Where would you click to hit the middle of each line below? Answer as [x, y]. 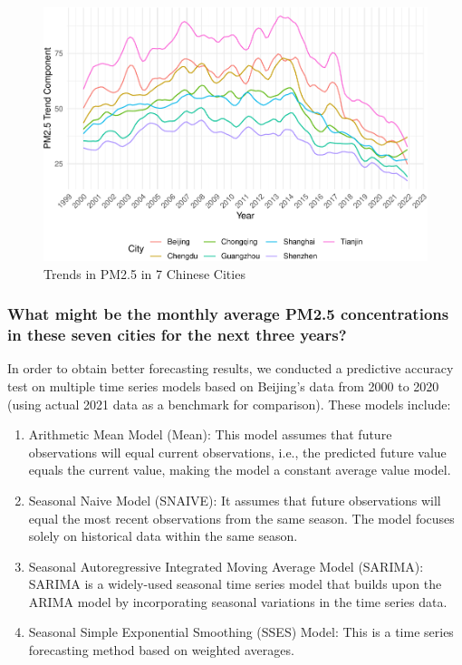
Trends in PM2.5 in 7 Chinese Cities [144, 273]
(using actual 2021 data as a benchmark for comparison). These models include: [229, 404]
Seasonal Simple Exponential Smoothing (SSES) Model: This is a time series [241, 632]
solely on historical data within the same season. [163, 536]
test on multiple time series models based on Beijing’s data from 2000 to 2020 [223, 386]
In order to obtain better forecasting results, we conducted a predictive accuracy [231, 368]
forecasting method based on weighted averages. [161, 650]
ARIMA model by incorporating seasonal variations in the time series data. [238, 601]
